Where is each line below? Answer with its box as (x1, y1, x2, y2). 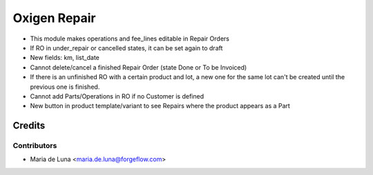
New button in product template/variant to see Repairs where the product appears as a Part (30, 102, 290, 110)
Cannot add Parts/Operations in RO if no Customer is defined (30, 92, 204, 100)
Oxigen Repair (12, 10, 96, 25)
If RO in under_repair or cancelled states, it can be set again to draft (30, 43, 223, 52)
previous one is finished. (30, 83, 100, 91)
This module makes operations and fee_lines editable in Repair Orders (30, 34, 229, 43)
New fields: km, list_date (30, 54, 100, 62)
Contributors (12, 141, 57, 151)
